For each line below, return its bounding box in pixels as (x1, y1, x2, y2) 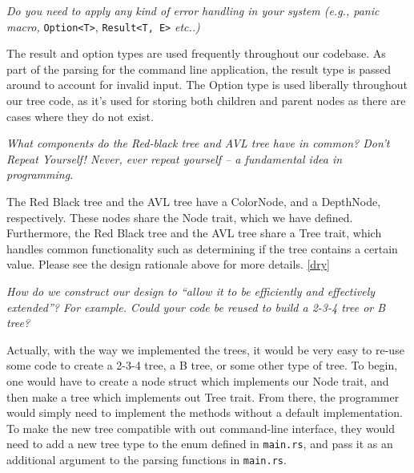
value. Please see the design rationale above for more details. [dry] (6, 256, 330, 273)
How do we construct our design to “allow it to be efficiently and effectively (6, 282, 376, 299)
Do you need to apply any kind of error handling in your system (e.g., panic (6, 2, 380, 18)
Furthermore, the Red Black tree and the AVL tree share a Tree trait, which (6, 224, 382, 241)
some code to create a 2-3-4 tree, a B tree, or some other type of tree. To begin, (6, 357, 398, 374)
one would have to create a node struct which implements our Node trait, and (6, 372, 389, 389)
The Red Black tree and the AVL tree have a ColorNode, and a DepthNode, (6, 193, 381, 209)
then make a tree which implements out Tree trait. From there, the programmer (6, 388, 400, 405)
